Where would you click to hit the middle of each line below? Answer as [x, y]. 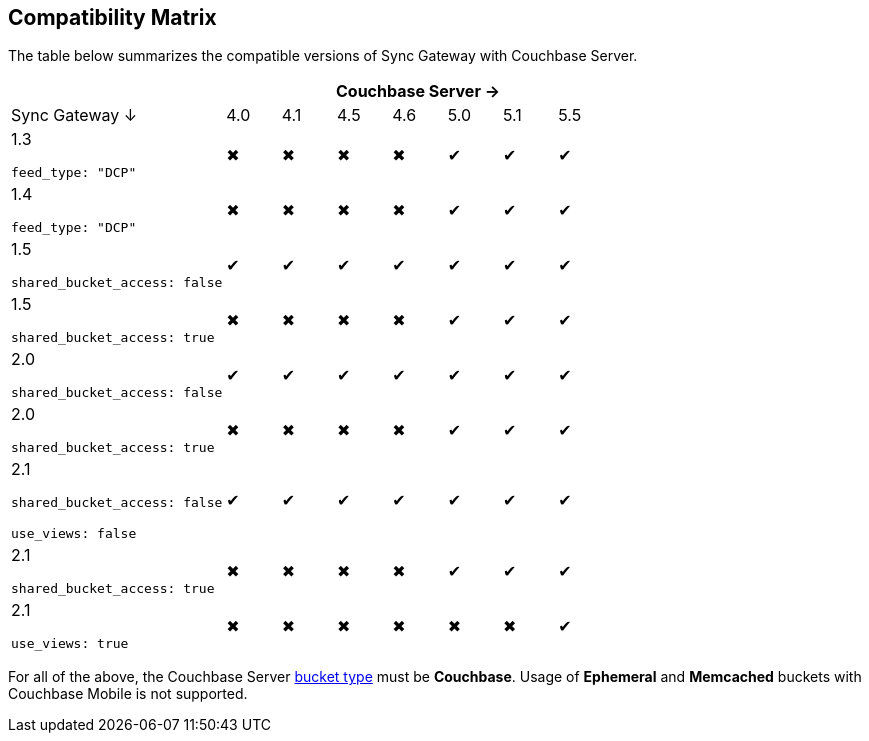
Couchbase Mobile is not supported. [128, 694]
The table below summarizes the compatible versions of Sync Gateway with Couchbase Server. [323, 56]
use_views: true [70, 644]
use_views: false [74, 534]
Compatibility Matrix [112, 17]
